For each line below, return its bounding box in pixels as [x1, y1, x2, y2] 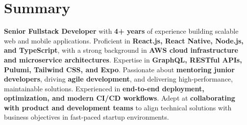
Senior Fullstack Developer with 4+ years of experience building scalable [4, 26, 239, 36]
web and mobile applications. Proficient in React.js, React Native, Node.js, [4, 35, 244, 45]
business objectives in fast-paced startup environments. [4, 112, 169, 122]
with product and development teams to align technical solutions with [4, 102, 232, 112]
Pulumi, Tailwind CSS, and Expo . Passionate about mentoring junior [4, 64, 235, 74]
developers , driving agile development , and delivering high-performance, [4, 74, 233, 84]
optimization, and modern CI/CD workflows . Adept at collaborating [4, 93, 235, 103]
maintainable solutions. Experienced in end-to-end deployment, [4, 83, 204, 93]
